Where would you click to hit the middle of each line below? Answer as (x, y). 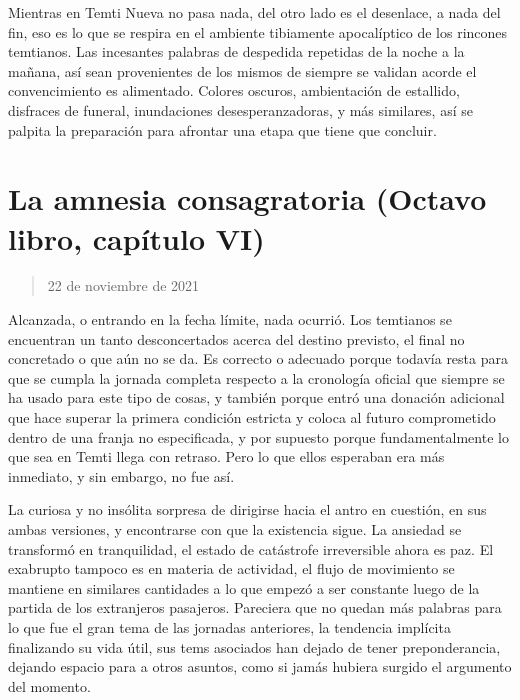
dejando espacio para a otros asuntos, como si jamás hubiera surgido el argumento (260, 666)
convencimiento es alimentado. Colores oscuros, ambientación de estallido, (234, 90)
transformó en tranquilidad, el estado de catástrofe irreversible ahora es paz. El (251, 548)
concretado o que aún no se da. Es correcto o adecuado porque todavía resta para (258, 358)
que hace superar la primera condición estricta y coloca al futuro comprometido (252, 417)
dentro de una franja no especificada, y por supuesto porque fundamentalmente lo (258, 436)
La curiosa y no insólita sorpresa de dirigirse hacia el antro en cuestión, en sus (247, 509)
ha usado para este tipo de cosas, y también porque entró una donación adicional (256, 397)
